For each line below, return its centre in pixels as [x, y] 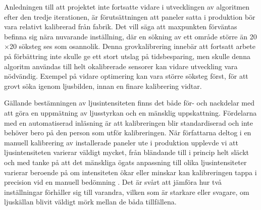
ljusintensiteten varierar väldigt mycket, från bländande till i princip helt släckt [127, 152]
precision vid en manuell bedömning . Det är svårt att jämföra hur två [113, 182]
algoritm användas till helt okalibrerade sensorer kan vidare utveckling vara [121, 66]
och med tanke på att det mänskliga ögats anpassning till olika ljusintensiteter [125, 162]
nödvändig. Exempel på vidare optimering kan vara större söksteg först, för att [126, 76]
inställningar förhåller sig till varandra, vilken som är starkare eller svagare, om [127, 192]
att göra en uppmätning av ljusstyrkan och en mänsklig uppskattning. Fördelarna [130, 112]
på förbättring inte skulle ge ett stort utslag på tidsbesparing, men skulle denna [127, 56]
